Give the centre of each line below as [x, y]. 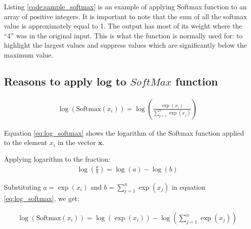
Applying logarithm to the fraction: [57, 158]
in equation [189, 186]
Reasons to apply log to [65, 81]
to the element [26, 142]
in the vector [77, 142]
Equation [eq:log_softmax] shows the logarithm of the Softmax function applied [124, 132]
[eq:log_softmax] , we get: [42, 198]
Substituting [23, 186]
